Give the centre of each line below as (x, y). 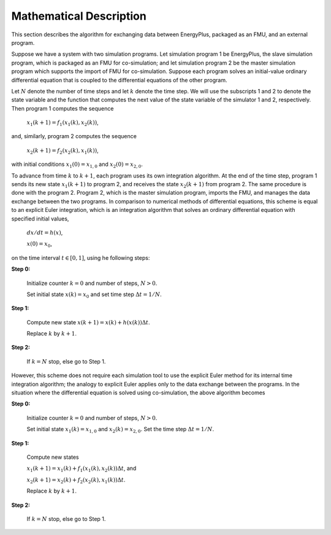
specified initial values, (40, 219)
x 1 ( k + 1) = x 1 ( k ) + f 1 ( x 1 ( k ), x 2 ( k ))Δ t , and (82, 469)
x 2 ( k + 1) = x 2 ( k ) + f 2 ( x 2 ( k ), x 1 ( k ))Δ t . (76, 480)
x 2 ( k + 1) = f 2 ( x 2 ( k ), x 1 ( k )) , (63, 151)
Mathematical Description (79, 16)
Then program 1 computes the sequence (63, 108)
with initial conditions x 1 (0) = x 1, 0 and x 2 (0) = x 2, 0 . (77, 165)
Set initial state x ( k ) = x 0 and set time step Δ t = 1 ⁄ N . (94, 295)
